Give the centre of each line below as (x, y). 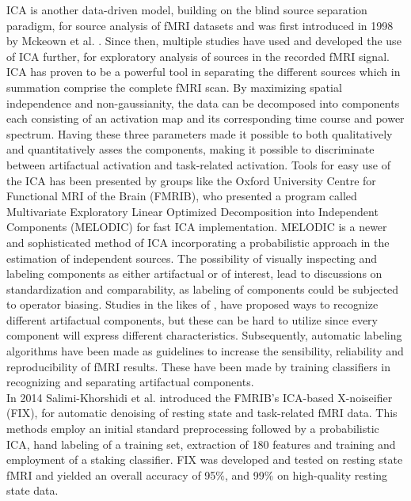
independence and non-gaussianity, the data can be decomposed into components (203, 102)
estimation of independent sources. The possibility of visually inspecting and (192, 258)
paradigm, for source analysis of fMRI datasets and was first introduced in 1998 (200, 25)
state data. (32, 490)
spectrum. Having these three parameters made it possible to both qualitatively (200, 133)
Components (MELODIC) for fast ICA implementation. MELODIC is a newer (197, 227)
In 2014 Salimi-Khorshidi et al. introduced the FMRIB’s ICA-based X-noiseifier (200, 397)
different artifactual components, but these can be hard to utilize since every (192, 319)
